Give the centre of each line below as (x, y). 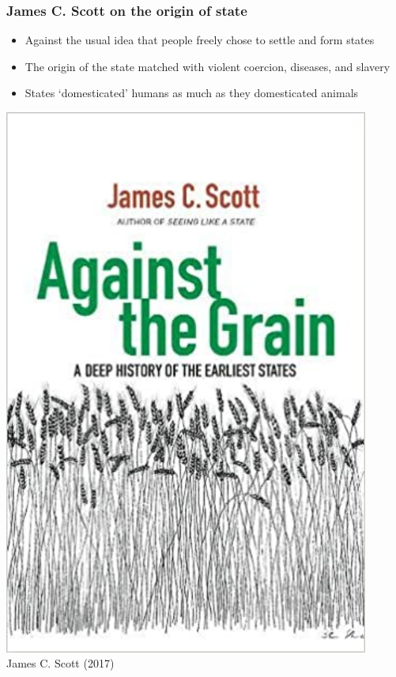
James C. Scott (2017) (60, 663)
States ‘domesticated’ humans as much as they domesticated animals (192, 93)
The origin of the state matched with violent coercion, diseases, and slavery (207, 66)
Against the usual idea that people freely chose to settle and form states (200, 40)
